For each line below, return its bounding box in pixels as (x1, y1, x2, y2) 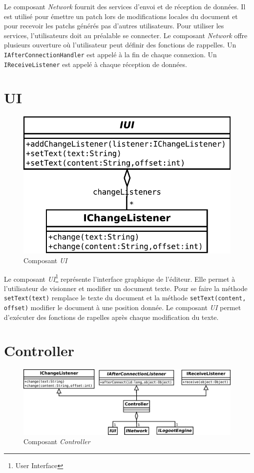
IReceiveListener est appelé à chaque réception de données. (4, 59, 187, 69)
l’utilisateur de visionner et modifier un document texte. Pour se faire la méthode (4, 283, 248, 293)
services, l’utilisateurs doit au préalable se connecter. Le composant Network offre (4, 30, 248, 40)
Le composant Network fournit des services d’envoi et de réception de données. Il (4, 1, 246, 11)
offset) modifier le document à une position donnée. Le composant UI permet (4, 302, 241, 313)
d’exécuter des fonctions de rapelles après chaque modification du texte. (4, 312, 219, 322)
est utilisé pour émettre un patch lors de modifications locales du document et (4, 11, 238, 21)
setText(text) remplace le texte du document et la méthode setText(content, (4, 293, 246, 303)
